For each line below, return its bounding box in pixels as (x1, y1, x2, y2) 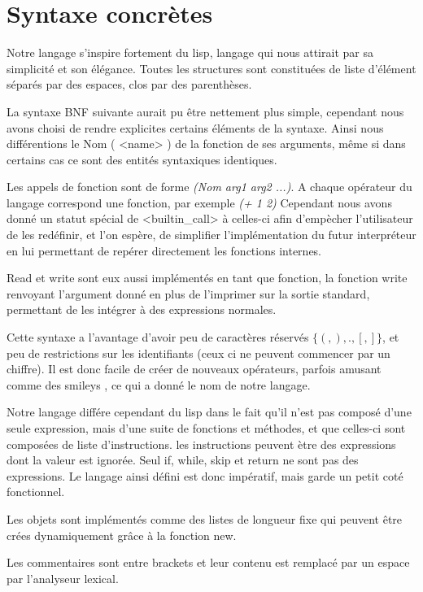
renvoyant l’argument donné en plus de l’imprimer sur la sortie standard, (7, 285, 370, 302)
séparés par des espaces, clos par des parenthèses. (7, 76, 252, 93)
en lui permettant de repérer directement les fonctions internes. (7, 242, 322, 259)
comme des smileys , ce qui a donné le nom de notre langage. (7, 376, 311, 393)
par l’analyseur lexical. (7, 569, 119, 586)
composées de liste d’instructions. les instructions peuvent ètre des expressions (7, 435, 396, 452)
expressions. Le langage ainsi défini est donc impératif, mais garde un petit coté (7, 467, 403, 484)
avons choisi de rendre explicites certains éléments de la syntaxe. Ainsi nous (7, 119, 384, 136)
